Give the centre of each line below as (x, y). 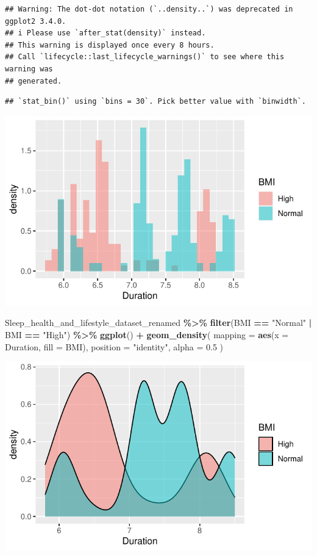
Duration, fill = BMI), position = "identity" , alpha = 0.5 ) (114, 346)
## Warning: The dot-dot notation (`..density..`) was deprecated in (149, 9)
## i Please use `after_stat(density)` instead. (105, 33)
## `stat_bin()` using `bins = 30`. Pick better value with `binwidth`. (155, 102)
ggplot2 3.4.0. (36, 21)
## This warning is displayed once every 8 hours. (110, 45)
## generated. (34, 81)
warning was (29, 69)
